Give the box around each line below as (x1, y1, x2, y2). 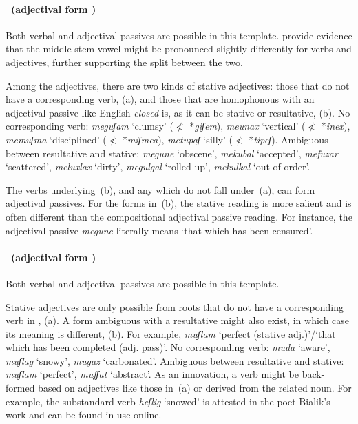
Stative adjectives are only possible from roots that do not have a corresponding (6, 299, 344, 314)
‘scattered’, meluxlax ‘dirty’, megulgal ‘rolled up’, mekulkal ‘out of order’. (6, 159, 310, 174)
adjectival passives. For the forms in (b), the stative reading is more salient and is (6, 196, 352, 210)
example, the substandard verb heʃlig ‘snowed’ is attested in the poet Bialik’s (6, 394, 330, 408)
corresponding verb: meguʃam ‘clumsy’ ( (6, 119, 173, 133)
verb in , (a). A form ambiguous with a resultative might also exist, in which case (6, 313, 350, 327)
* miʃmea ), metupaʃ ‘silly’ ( (123, 132, 233, 146)
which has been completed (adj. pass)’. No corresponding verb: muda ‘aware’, (6, 340, 330, 354)
